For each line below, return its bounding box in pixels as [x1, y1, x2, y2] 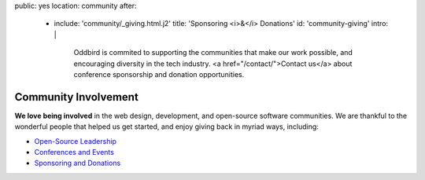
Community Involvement [14, 90, 139, 104]
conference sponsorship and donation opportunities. [73, 69, 245, 79]
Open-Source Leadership [34, 136, 117, 145]
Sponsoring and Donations [34, 158, 121, 168]
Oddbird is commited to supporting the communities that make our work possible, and [73, 48, 353, 57]
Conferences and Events [34, 148, 114, 157]
